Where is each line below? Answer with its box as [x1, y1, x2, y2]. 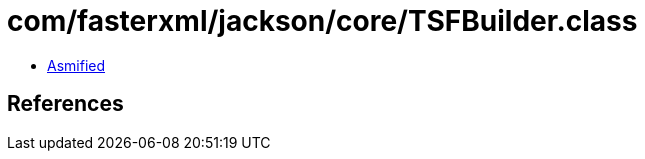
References [7, 91, 124, 117]
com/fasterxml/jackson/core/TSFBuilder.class [7, 4, 638, 38]
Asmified [47, 56, 106, 74]
